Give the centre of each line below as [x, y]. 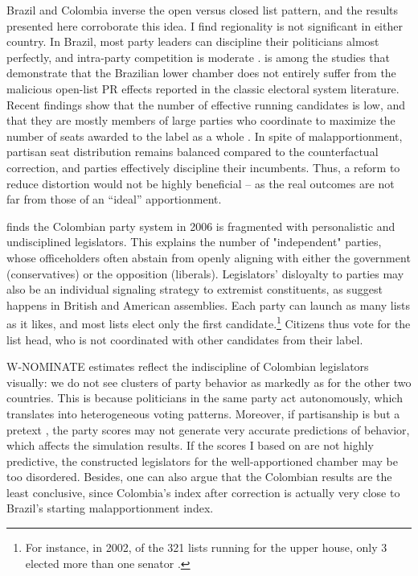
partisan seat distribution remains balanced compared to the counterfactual [193, 152]
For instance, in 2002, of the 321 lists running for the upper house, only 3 [206, 547]
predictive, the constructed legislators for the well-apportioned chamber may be [202, 461]
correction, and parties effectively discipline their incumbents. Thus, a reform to [203, 167]
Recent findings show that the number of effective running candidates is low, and [206, 104]
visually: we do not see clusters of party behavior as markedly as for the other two [209, 382]
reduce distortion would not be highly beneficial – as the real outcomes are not [201, 183]
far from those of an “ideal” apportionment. [114, 199]
